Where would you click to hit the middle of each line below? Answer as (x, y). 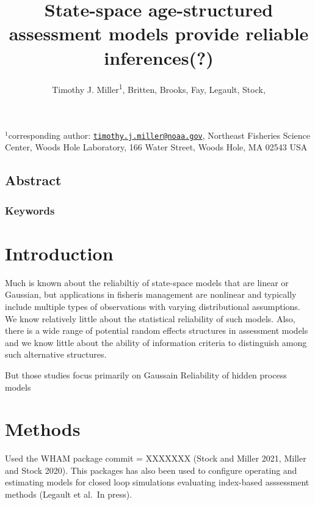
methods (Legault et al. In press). (69, 494)
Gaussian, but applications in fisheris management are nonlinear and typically (151, 294)
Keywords (30, 210)
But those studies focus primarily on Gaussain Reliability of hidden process (146, 374)
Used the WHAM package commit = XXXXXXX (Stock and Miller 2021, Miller (156, 458)
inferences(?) (159, 57)
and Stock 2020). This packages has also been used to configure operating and (151, 470)
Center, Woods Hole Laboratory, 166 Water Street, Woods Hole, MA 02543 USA (156, 147)
